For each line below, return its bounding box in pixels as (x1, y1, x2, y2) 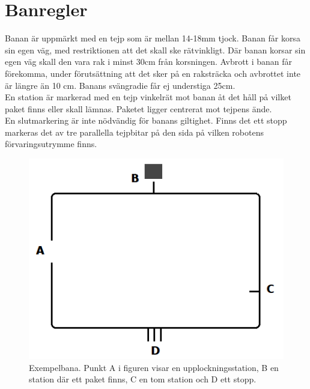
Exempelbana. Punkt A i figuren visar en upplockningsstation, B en (29, 361, 279, 373)
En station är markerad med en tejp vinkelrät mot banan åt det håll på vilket (5, 91, 291, 103)
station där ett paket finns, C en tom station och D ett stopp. (29, 373, 257, 385)
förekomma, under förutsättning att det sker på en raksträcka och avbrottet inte (5, 67, 301, 79)
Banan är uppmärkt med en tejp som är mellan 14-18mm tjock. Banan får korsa (5, 32, 300, 44)
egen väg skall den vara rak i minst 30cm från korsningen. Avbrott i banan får (5, 55, 293, 68)
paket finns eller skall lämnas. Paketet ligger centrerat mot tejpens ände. (5, 102, 272, 115)
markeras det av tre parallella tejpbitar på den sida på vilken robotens (5, 125, 264, 138)
